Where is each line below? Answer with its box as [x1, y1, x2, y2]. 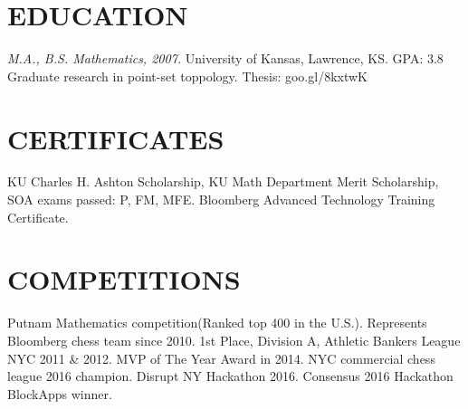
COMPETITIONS [7, 261, 241, 298]
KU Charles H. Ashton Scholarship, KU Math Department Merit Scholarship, [7, 172, 439, 191]
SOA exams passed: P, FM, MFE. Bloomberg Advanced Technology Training [7, 190, 435, 209]
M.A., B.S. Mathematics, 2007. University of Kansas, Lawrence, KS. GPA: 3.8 [7, 49, 444, 68]
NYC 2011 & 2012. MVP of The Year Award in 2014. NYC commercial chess [7, 348, 435, 367]
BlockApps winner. [7, 384, 112, 403]
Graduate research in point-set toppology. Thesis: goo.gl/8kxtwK [7, 66, 368, 85]
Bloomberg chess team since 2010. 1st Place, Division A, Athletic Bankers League [7, 330, 461, 349]
